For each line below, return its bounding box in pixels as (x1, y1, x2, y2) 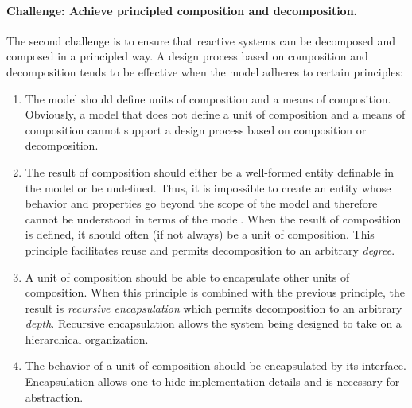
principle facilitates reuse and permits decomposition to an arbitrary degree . (25, 241, 395, 258)
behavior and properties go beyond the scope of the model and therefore (25, 195, 378, 212)
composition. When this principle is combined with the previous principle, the (25, 284, 406, 301)
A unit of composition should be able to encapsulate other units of (25, 268, 350, 285)
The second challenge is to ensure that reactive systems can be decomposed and (6, 32, 395, 49)
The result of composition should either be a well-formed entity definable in (25, 163, 394, 180)
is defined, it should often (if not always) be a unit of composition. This (25, 226, 375, 243)
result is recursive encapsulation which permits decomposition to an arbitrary (25, 299, 402, 316)
